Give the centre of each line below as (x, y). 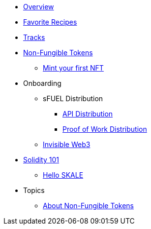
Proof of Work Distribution (105, 129)
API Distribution (88, 114)
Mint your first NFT (73, 68)
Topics (34, 190)
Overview (39, 7)
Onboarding (42, 83)
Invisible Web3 (67, 144)
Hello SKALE (63, 175)
